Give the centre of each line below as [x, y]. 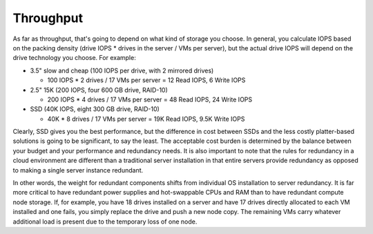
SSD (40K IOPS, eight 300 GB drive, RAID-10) [95, 109]
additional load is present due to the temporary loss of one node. [105, 222]
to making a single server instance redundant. [78, 170]
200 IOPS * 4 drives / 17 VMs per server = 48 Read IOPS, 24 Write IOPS [150, 99]
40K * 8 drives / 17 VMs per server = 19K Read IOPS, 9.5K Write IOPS [146, 119]
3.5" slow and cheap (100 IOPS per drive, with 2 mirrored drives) [122, 70]
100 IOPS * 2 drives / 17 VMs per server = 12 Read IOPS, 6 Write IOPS [146, 80]
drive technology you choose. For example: [74, 58]
